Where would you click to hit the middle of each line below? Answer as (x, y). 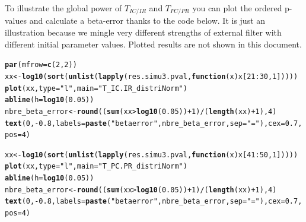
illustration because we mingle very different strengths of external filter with (143, 32)
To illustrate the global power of (63, 8)
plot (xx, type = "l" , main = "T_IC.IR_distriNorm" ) (96, 88)
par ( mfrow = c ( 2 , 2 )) (41, 65)
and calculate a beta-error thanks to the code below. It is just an (147, 20)
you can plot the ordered (237, 8)
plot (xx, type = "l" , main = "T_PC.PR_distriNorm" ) (96, 166)
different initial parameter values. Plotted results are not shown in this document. (153, 44)
